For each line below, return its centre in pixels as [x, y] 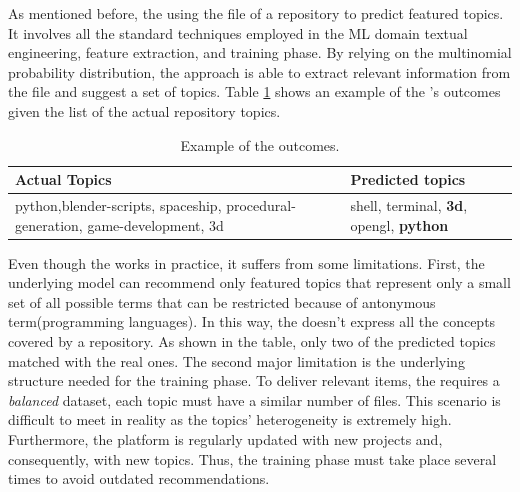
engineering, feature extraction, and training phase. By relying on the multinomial [260, 52]
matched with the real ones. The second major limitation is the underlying [236, 360]
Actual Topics [63, 179]
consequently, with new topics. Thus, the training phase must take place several [252, 458]
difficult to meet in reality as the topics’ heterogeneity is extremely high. [230, 419]
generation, [49, 224]
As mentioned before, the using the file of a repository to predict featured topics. [256, 13]
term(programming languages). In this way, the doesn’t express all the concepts [252, 321]
